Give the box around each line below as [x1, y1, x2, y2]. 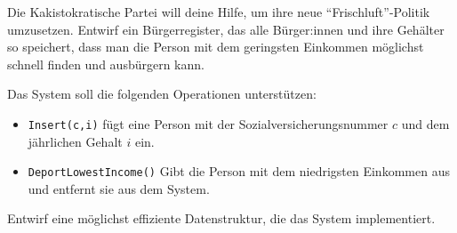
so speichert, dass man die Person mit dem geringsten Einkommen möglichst [7, 37, 424, 56]
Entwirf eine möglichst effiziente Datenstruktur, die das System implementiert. [7, 209, 436, 228]
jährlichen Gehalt [28, 132, 123, 150]
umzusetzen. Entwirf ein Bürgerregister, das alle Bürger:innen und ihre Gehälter [7, 20, 445, 38]
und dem [401, 114, 450, 133]
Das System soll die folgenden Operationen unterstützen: [7, 84, 317, 103]
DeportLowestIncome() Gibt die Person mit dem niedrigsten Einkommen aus [28, 162, 450, 181]
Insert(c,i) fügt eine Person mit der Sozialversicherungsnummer [28, 114, 389, 133]
